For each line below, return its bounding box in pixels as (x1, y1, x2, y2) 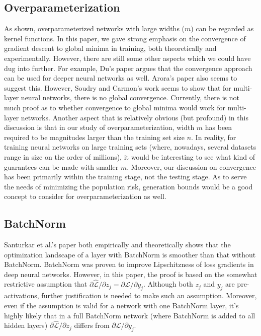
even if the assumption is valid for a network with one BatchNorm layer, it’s (4, 300, 239, 311)
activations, (4, 290, 39, 301)
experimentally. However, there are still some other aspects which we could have (4, 52, 251, 63)
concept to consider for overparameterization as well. (4, 191, 166, 201)
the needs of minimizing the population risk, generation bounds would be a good (4, 181, 253, 191)
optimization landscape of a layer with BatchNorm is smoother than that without (4, 249, 256, 259)
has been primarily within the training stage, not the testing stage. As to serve (4, 171, 247, 182)
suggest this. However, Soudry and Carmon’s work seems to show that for (4, 82, 231, 93)
